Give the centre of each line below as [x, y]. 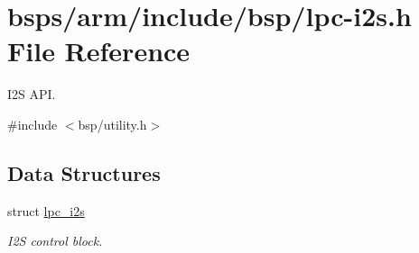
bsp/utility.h [112, 124]
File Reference [99, 51]
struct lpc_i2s [46, 210]
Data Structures [84, 172]
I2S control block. [55, 241]
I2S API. [32, 94]
